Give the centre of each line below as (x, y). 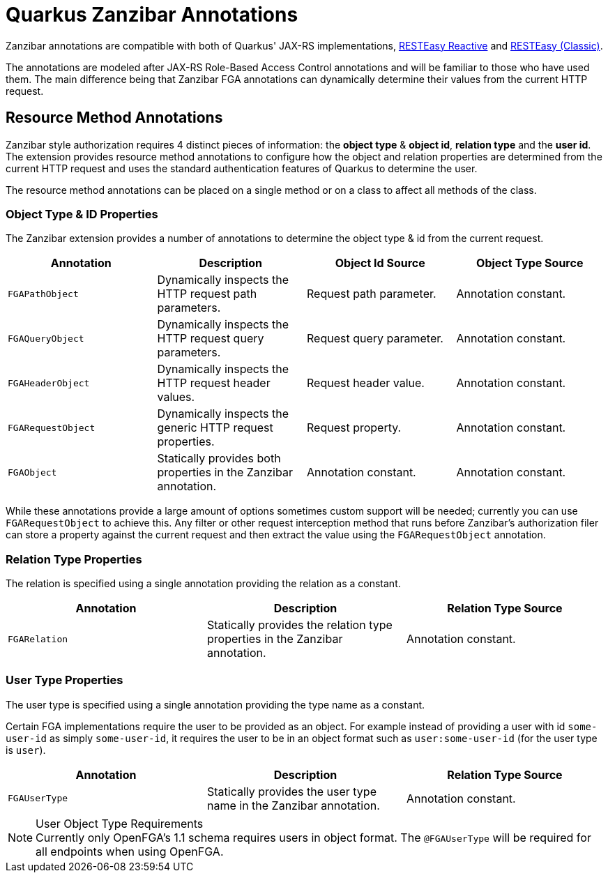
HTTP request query (211, 339)
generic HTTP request (215, 428)
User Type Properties (64, 680)
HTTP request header (214, 383)
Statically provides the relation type (299, 625)
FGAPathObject (43, 294)
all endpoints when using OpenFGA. (130, 851)
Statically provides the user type (291, 791)
